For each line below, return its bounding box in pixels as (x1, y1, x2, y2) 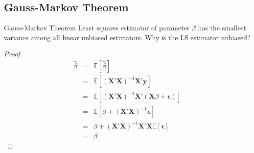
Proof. (4, 49, 22, 59)
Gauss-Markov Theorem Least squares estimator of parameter (4, 23, 190, 33)
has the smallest (198, 23, 246, 33)
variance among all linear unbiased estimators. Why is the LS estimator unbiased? (4, 32, 251, 42)
